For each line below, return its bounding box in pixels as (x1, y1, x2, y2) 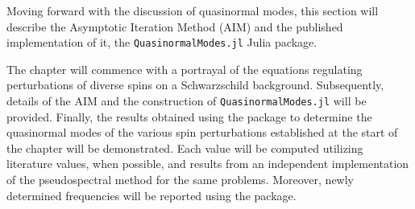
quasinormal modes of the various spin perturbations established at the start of (6, 124, 398, 141)
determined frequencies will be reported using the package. (6, 186, 297, 203)
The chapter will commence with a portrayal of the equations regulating (6, 60, 363, 77)
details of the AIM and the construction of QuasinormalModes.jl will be (6, 92, 367, 109)
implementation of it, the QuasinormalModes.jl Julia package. (6, 34, 317, 51)
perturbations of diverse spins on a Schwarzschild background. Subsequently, (6, 76, 384, 93)
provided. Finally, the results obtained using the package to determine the (6, 108, 372, 125)
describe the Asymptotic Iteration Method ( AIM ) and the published (6, 18, 343, 35)
